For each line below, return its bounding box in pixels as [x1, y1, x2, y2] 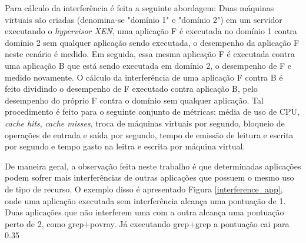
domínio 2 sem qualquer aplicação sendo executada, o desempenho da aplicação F [5, 36, 300, 48]
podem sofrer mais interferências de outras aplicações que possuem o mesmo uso [5, 171, 294, 184]
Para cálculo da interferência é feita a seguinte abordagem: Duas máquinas [5, 2, 274, 14]
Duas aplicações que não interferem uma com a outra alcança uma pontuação [5, 206, 284, 218]
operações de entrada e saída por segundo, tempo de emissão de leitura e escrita [5, 128, 294, 141]
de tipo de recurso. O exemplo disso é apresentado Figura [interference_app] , [5, 182, 283, 195]
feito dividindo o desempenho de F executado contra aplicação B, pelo [5, 82, 258, 95]
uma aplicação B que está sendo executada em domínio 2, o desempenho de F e [5, 59, 292, 71]
